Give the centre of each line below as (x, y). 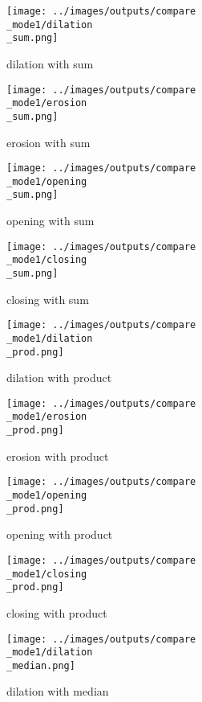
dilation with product (59, 378)
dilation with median (58, 691)
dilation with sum (50, 63)
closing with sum (48, 299)
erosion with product (58, 456)
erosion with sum (48, 142)
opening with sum (50, 221)
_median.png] (41, 665)
